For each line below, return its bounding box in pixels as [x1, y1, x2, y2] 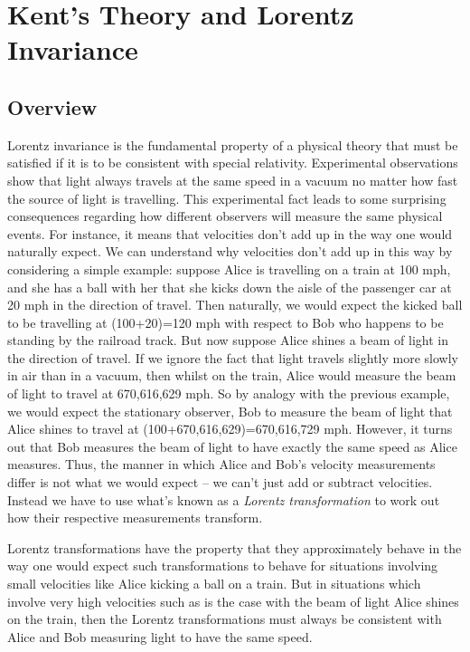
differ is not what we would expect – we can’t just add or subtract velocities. [7, 473, 433, 492]
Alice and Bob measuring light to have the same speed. [7, 627, 313, 646]
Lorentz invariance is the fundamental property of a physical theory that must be [7, 135, 458, 154]
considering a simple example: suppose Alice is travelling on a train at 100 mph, [7, 259, 451, 278]
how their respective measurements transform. [7, 508, 263, 527]
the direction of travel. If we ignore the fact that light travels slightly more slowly [7, 348, 458, 367]
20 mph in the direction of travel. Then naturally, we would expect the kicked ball [7, 295, 463, 314]
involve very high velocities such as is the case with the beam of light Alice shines [7, 591, 459, 610]
